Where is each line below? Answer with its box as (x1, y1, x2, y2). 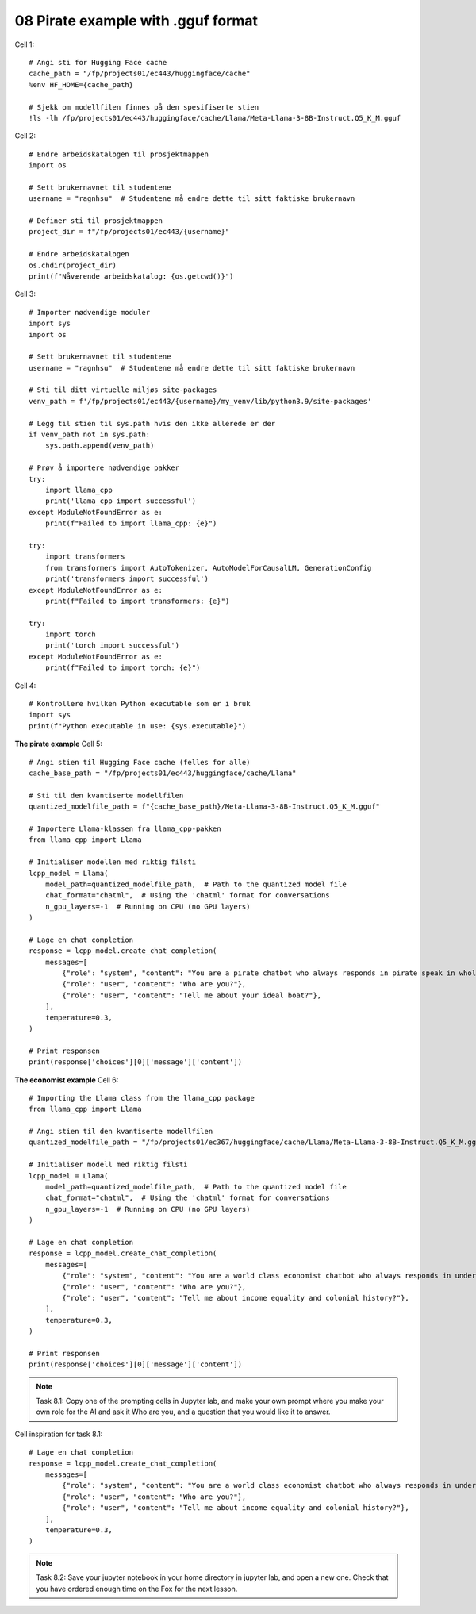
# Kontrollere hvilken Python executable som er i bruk (29, 699, 251, 709)
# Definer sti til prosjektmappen (29, 217, 163, 225)
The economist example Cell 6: (14, 1075, 119, 1085)
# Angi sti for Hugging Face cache (29, 58, 167, 67)
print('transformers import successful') (44, 575, 209, 583)
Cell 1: (14, 40, 35, 49)
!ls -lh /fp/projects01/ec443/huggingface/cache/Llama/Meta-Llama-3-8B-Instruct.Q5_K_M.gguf (29, 113, 401, 122)
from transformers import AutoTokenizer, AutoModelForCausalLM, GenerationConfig (44, 563, 372, 572)
